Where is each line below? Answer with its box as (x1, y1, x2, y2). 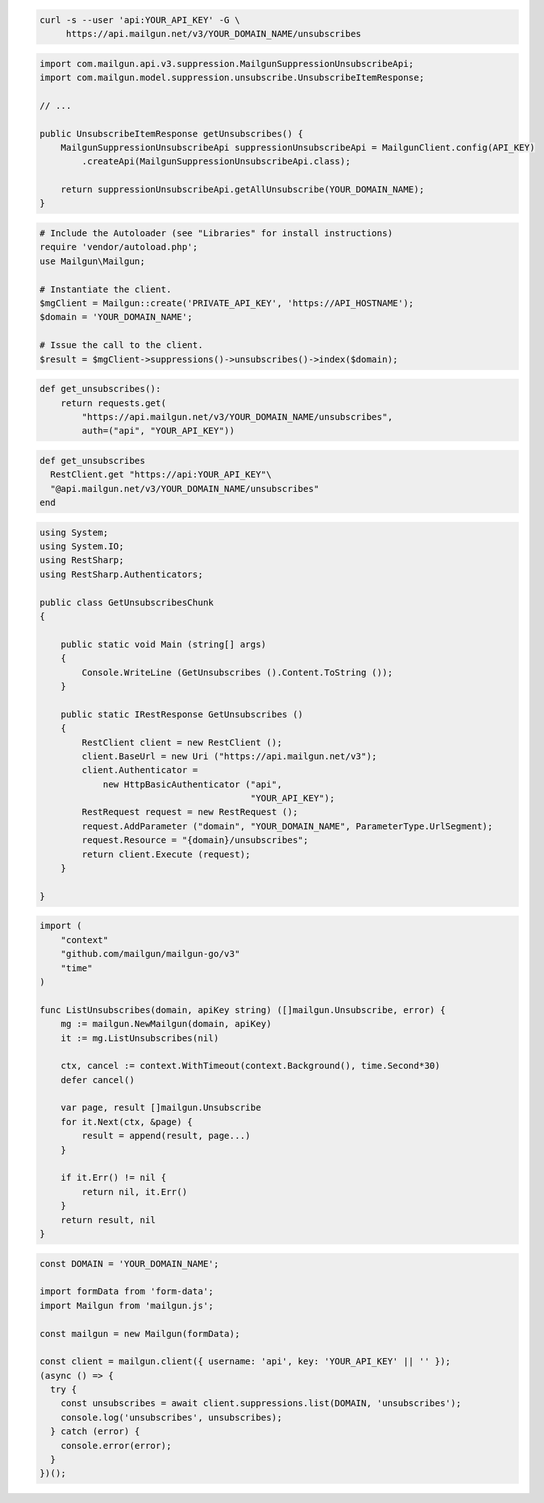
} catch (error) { (50, 1426, 140, 1437)
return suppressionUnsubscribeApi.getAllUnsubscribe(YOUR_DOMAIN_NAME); (60, 184, 425, 195)
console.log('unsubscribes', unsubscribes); (60, 1411, 283, 1423)
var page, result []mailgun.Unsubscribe (60, 1102, 262, 1114)
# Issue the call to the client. (39, 340, 204, 351)
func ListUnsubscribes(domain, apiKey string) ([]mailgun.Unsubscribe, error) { (39, 1004, 446, 1015)
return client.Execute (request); (81, 848, 251, 860)
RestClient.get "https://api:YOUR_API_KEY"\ (50, 469, 272, 480)
